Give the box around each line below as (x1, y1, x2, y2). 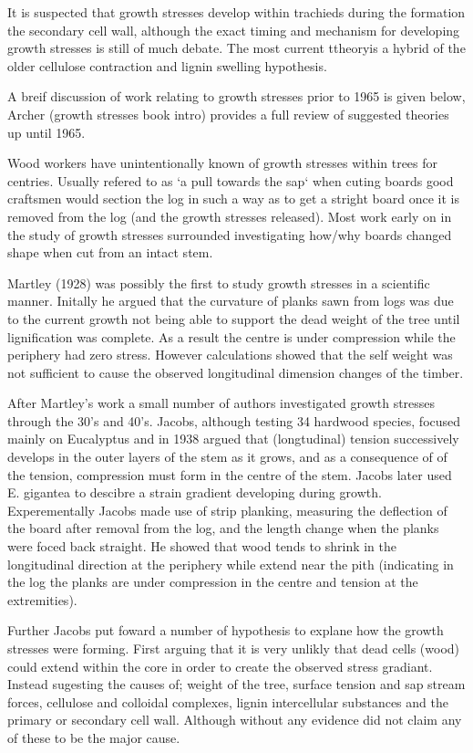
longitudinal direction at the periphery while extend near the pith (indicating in (7, 554, 454, 573)
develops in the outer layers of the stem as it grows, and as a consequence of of (7, 447, 447, 466)
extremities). (7, 590, 77, 609)
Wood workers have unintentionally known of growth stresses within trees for (7, 153, 438, 173)
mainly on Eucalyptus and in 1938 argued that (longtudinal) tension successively (7, 429, 459, 448)
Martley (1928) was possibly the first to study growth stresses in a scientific (7, 273, 430, 292)
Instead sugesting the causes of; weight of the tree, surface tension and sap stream (7, 675, 466, 694)
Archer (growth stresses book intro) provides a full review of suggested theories (7, 104, 449, 123)
